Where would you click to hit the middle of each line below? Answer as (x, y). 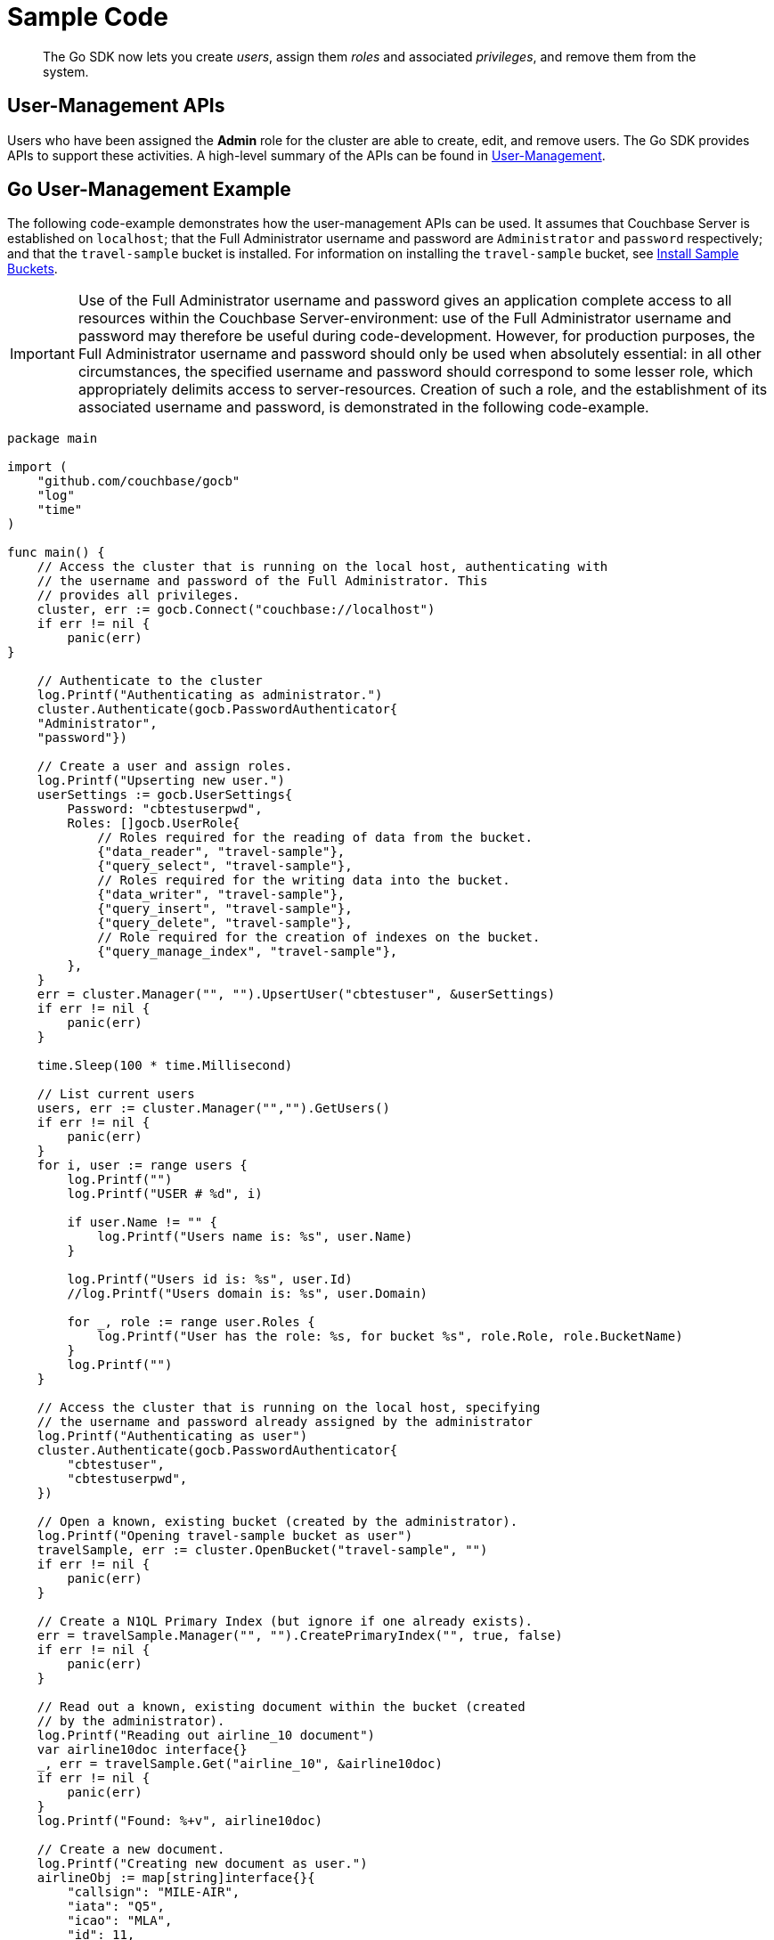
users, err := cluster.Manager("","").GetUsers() (213, 1109)
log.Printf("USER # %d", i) (165, 1194)
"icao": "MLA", (120, 1921)
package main (53, 439)
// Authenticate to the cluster (150, 681)
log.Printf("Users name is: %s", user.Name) (255, 1237)
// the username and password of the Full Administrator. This (262, 581)
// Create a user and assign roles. (165, 766)
